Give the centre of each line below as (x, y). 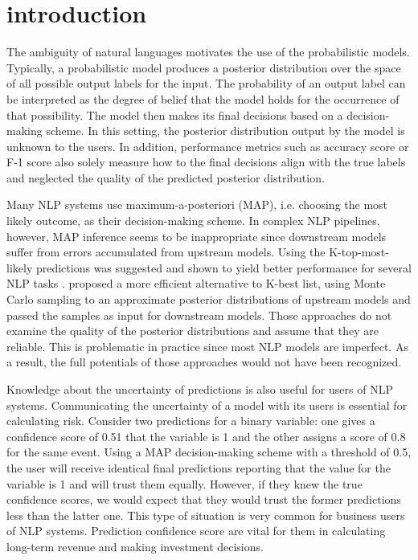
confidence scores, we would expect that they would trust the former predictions (204, 499)
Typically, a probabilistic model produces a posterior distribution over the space (204, 67)
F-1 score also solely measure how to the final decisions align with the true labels (206, 162)
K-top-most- (359, 252)
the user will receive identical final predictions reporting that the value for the (199, 467)
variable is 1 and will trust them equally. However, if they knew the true (184, 483)
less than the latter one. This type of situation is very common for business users (206, 515)
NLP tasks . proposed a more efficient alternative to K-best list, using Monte (196, 283)
